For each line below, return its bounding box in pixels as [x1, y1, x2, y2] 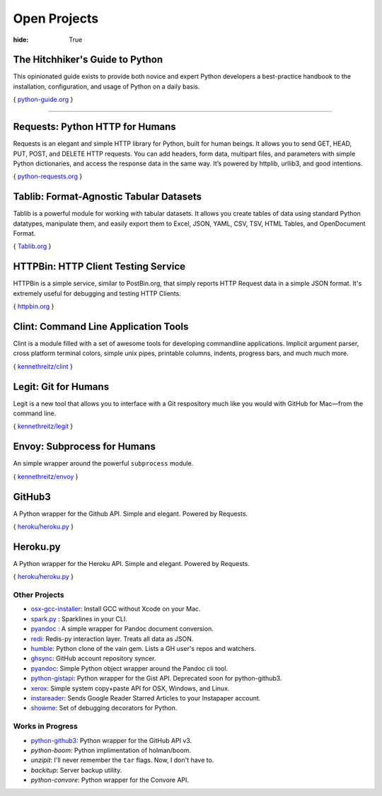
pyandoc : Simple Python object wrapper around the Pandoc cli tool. [30, 664, 228, 672]
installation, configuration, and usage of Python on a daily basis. [13, 82, 200, 91]
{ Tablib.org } [13, 242, 52, 250]
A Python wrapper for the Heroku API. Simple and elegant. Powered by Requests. [13, 559, 250, 567]
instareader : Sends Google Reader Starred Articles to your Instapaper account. [30, 694, 261, 702]
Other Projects [13, 590, 64, 600]
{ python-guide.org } [13, 96, 74, 104]
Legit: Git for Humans [13, 381, 110, 393]
